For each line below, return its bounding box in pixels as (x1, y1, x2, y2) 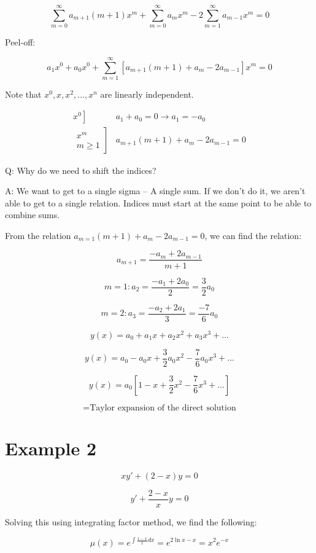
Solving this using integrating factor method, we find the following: (5, 515, 257, 528)
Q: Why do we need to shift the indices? (5, 163, 156, 176)
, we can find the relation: (204, 229, 302, 241)
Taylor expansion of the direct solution (90, 403, 236, 412)
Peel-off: (5, 36, 36, 49)
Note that (5, 87, 42, 100)
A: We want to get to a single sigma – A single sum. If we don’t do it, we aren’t (5, 184, 306, 197)
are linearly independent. (100, 87, 194, 100)
